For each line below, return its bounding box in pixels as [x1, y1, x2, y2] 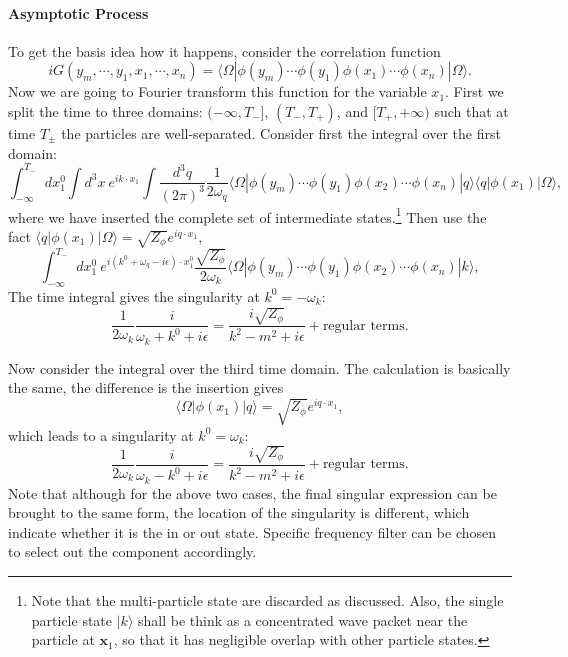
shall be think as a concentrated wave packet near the [138, 609, 468, 630]
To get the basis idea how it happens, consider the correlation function [8, 40, 441, 61]
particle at [31, 629, 95, 650]
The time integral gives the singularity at [8, 285, 260, 306]
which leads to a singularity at [8, 424, 194, 445]
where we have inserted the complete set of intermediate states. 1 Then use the [8, 203, 487, 227]
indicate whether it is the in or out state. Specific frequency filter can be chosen [8, 521, 497, 542]
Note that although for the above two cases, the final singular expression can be [8, 482, 497, 503]
